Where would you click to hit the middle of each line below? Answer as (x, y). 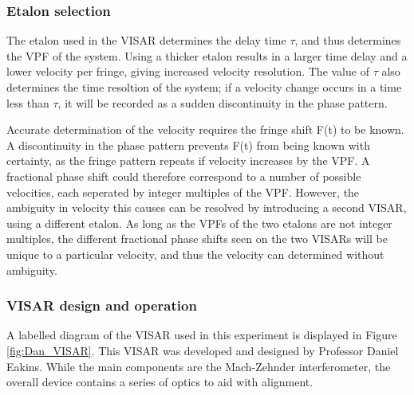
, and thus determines (348, 40)
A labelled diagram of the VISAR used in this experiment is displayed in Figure (202, 335)
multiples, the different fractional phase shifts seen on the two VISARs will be (197, 239)
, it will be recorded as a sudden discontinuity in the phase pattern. (223, 102)
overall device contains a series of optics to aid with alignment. (160, 382)
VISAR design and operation (102, 305)
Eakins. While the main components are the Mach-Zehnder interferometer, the (199, 366)
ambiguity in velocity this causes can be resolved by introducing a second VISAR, (207, 207)
